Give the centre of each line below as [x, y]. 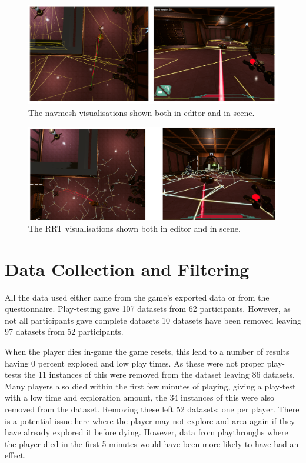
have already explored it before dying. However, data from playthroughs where [147, 432]
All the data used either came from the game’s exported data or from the [137, 297]
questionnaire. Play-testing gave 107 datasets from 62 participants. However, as [148, 309]
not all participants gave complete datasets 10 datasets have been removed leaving [153, 320]
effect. [16, 455]
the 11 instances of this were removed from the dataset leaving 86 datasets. [159, 374]
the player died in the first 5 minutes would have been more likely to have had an [152, 443]
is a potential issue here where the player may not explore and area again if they [150, 420]
